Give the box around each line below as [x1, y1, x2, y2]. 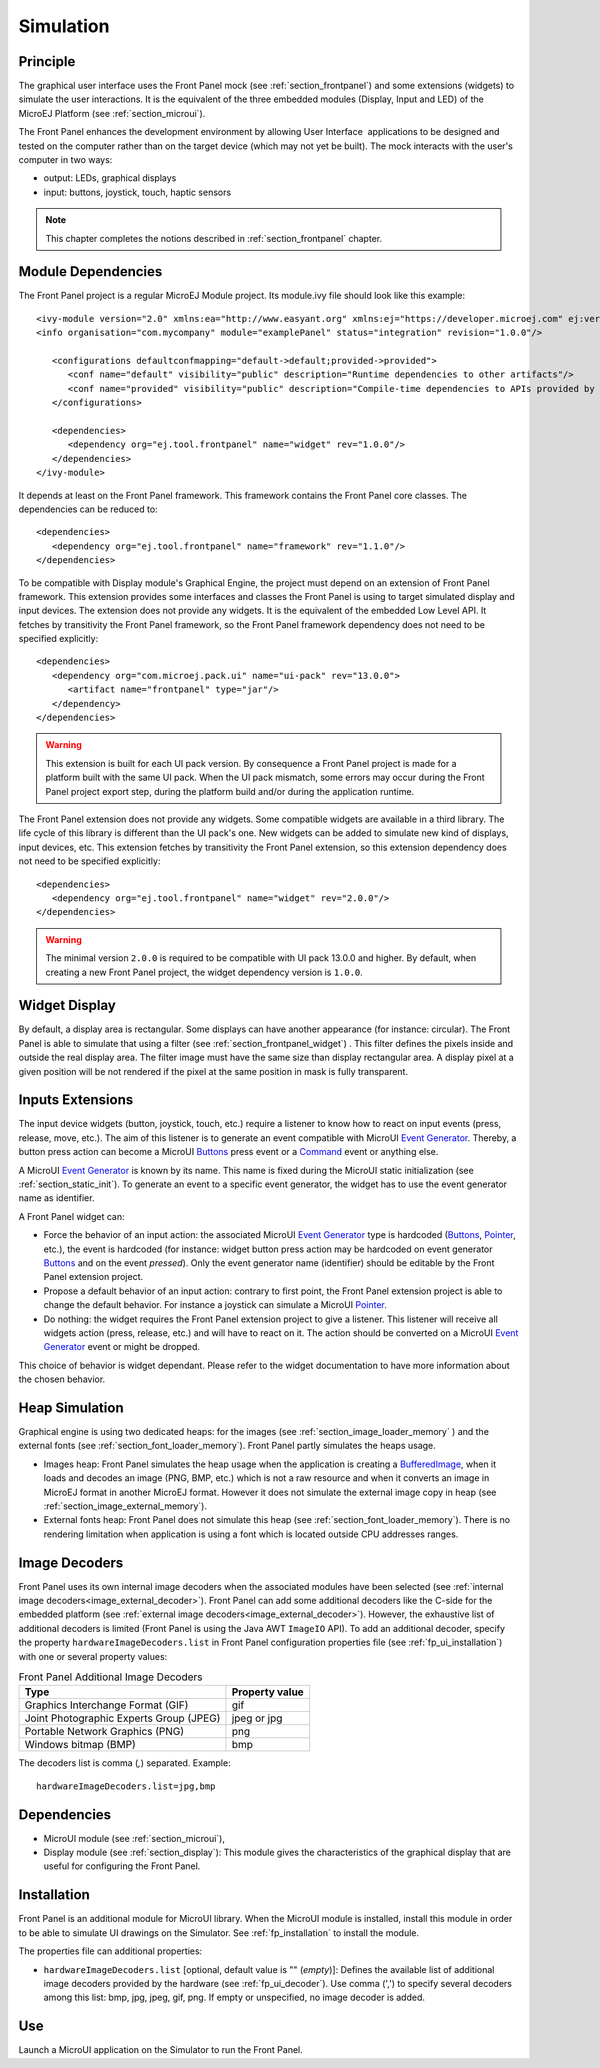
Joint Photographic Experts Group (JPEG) [24, 1711, 221, 1725]
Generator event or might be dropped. [43, 1341, 200, 1353]
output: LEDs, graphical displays [43, 172, 177, 184]
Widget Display [18, 997, 117, 1014]
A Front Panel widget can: [18, 1210, 125, 1222]
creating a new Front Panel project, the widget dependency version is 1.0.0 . [45, 966, 364, 978]
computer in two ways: [18, 154, 113, 166]
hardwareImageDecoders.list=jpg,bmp [36, 1780, 216, 1792]
